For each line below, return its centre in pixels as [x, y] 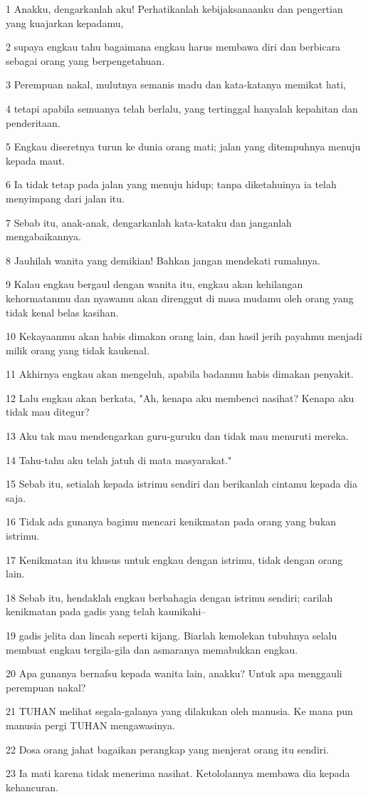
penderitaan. [33, 122]
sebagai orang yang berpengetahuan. [85, 60]
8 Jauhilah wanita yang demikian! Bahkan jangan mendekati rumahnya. [163, 260]
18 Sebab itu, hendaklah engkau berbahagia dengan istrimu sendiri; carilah [169, 597]
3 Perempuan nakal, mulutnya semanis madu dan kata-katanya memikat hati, [176, 84]
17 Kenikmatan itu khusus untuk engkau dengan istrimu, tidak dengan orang [174, 559]
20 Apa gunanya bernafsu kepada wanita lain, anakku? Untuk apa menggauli [174, 673]
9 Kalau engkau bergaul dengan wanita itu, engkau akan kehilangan [154, 284]
